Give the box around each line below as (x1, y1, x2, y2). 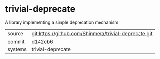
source (7, 30, 23, 37)
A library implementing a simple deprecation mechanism (5, 19, 119, 25)
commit (7, 38, 25, 44)
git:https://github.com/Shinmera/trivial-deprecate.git (31, 30, 153, 37)
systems (7, 46, 27, 53)
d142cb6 (31, 38, 53, 44)
